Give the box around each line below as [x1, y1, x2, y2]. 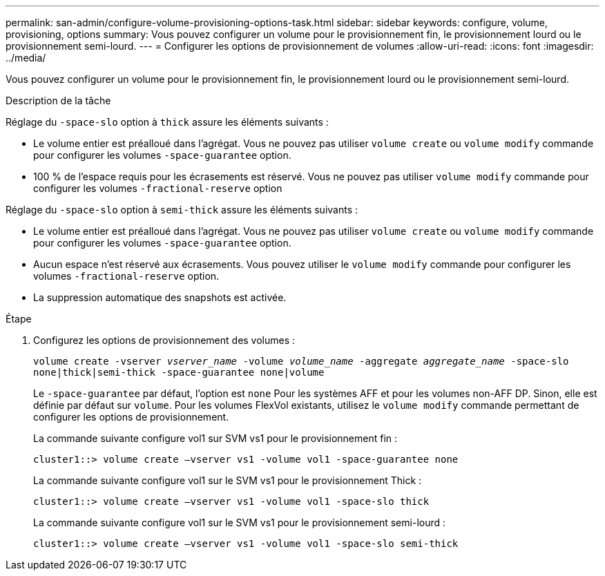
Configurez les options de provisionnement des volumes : [33, 334, 296, 346]
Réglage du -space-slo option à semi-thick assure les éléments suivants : [6, 204, 358, 215]
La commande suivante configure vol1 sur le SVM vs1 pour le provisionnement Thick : [33, 474, 422, 486]
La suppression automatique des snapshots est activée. [33, 291, 287, 303]
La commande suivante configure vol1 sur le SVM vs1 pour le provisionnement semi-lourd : [33, 517, 446, 528]
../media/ [6, 52, 46, 64]
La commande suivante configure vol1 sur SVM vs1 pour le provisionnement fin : [33, 432, 398, 444]
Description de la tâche [6, 95, 111, 106]
